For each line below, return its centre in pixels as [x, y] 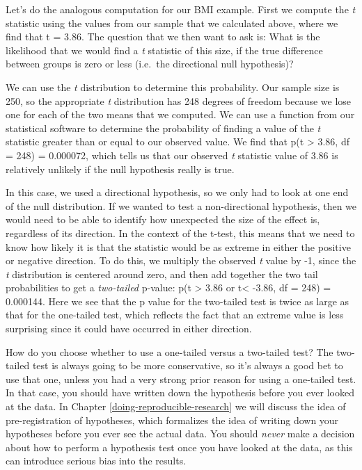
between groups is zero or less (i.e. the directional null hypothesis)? [150, 64]
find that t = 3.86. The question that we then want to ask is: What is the [163, 37]
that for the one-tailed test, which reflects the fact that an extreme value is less [175, 315]
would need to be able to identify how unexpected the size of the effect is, [163, 219]
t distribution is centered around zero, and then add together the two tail [162, 274]
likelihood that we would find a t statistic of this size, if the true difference [164, 50]
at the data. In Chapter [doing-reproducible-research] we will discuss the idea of [176, 406]
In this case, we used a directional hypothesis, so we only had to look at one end [177, 192]
